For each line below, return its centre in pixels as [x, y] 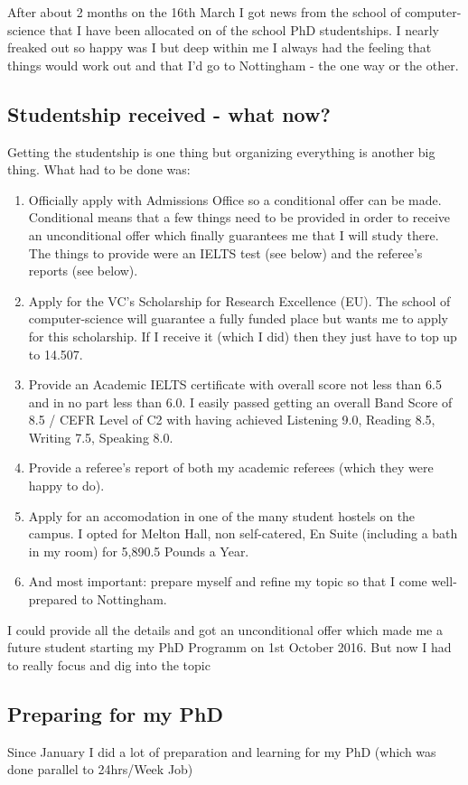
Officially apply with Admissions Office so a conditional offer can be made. [235, 199]
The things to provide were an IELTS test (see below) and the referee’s [225, 252]
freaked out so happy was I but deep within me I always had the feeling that [220, 47]
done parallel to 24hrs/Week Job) [100, 769]
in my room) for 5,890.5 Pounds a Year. [139, 551]
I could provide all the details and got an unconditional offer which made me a [225, 629]
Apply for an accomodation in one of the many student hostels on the [222, 515]
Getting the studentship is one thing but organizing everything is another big [221, 151]
